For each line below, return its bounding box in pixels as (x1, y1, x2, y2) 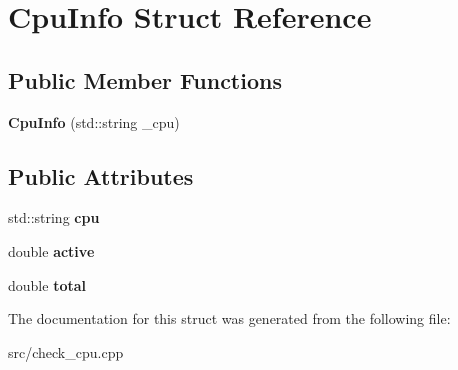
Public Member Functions (8, 64, 282, 95)
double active (8, 240, 95, 261)
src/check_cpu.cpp (8, 341, 124, 362)
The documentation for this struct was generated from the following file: (8, 308, 451, 329)
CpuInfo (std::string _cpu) (8, 111, 180, 132)
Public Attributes (8, 160, 194, 191)
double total (8, 274, 86, 295)
